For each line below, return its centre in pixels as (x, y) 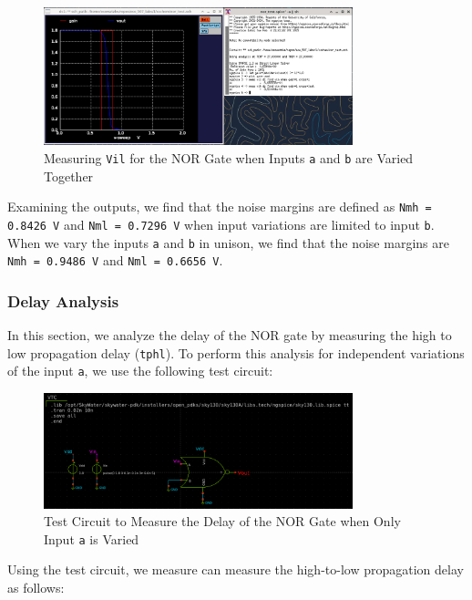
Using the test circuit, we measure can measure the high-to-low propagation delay (236, 569)
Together (69, 176)
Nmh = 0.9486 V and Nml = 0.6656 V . (115, 260)
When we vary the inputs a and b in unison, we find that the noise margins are (228, 242)
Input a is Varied (92, 538)
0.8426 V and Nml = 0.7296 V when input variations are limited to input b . (221, 224)
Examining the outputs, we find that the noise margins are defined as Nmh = (220, 207)
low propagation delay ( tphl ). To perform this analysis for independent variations (236, 352)
